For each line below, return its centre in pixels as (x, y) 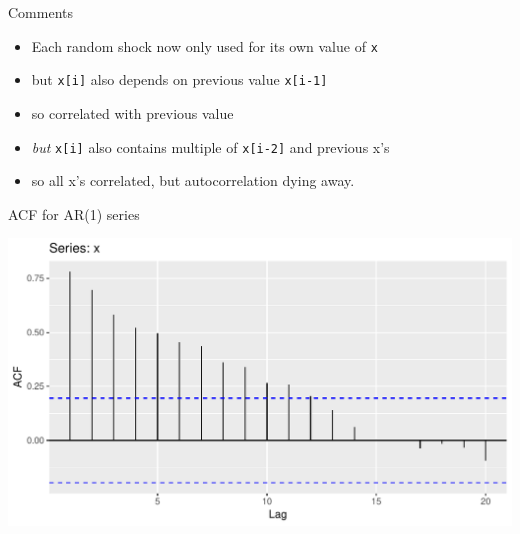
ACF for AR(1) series (74, 213)
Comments (41, 12)
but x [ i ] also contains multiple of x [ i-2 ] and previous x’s (210, 146)
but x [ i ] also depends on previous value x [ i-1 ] (179, 79)
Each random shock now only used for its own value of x (204, 45)
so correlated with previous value (132, 112)
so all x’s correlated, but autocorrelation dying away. (193, 180)
